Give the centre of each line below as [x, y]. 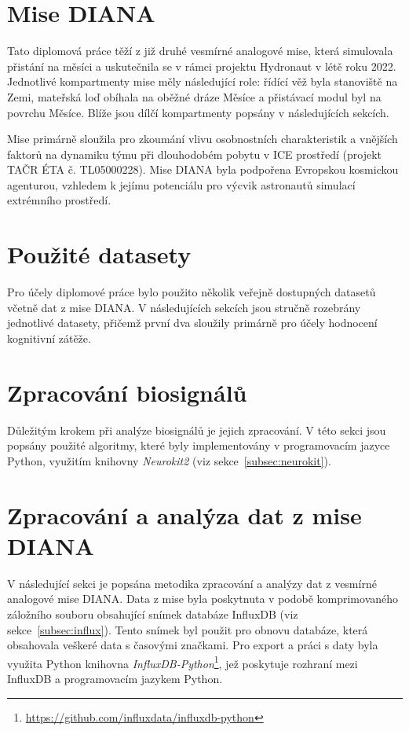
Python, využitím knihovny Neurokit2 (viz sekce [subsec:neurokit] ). [169, 460]
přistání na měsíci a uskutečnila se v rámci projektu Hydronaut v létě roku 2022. [202, 66]
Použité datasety [99, 254]
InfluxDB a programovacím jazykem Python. [115, 678]
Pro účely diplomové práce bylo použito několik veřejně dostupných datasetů [192, 292]
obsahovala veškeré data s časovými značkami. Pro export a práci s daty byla [193, 645]
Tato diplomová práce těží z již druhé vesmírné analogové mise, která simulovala [200, 51]
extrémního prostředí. [59, 200]
